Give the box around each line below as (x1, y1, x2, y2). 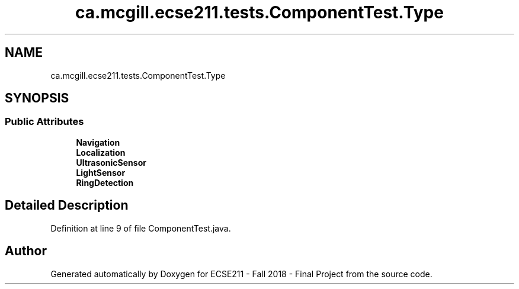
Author (5, 243, 47, 259)
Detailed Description (5, 198, 129, 213)
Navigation (76, 137, 120, 147)
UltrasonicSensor (76, 157, 146, 168)
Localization (76, 147, 126, 158)
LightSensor (76, 167, 126, 178)
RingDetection (76, 177, 134, 188)
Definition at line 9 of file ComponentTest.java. (50, 223, 231, 233)
